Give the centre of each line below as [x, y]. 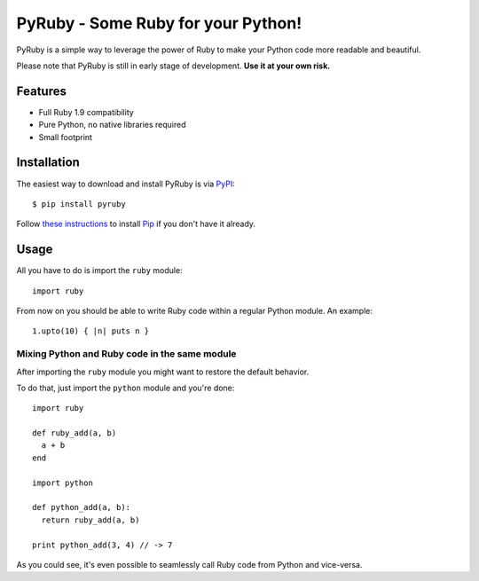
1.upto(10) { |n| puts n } [91, 331]
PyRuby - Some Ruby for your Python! [159, 23]
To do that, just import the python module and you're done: [126, 388]
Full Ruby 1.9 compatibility [86, 112]
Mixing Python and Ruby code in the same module [126, 354]
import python [63, 483]
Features [41, 91]
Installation [48, 163]
